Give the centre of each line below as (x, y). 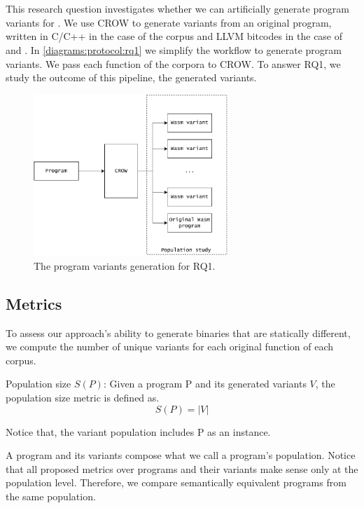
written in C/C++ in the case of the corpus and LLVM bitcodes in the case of (174, 36)
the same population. (51, 496)
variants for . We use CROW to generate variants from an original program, (169, 22)
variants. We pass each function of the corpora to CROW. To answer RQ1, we (173, 63)
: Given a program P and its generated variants (205, 384)
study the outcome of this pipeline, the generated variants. (131, 77)
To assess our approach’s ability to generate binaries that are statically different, (178, 332)
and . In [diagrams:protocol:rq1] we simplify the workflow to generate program (174, 49)
